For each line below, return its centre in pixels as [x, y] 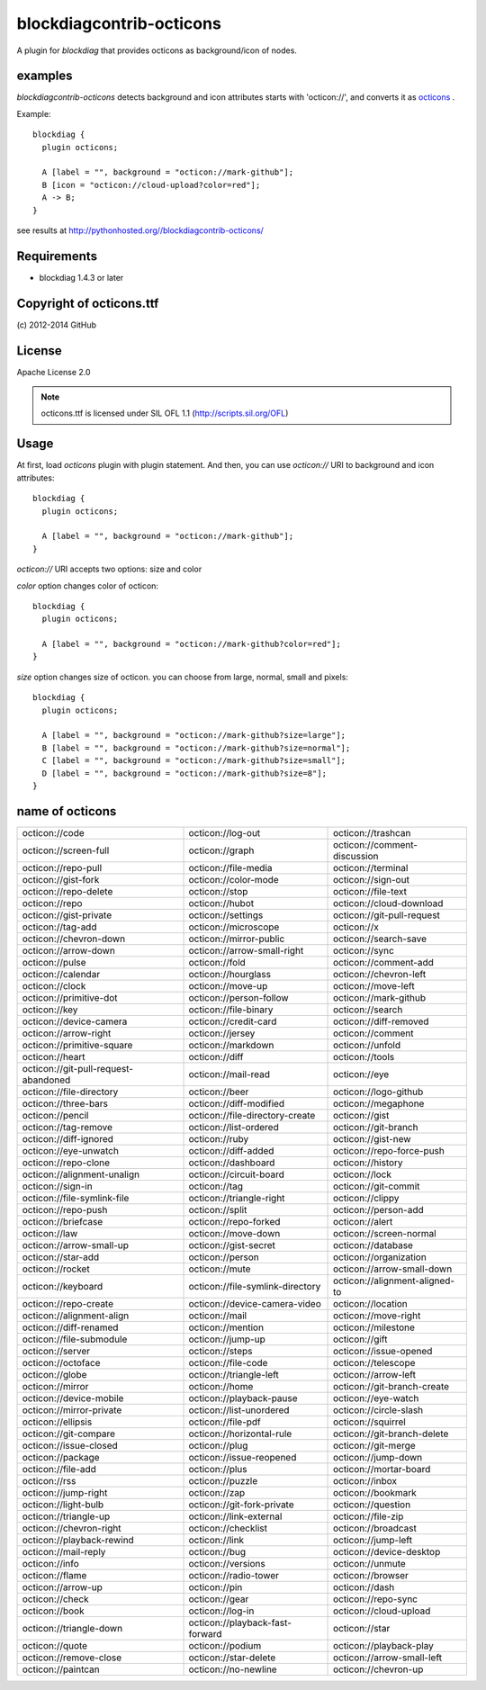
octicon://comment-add [383, 962]
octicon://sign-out [371, 879]
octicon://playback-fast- [240, 1623]
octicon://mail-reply [64, 1551]
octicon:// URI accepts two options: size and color [109, 569]
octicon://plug [218, 1445]
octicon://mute [220, 1269]
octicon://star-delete [232, 1658]
